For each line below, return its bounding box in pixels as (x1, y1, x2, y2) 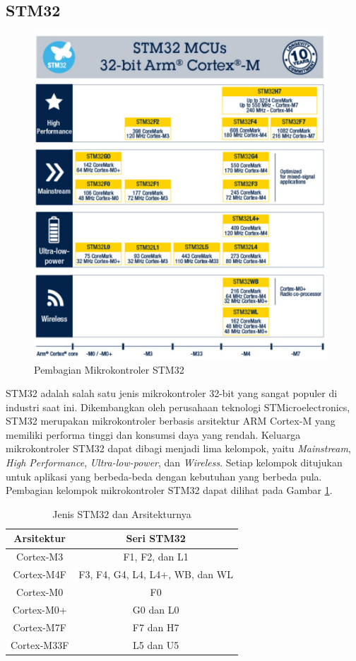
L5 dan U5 (133, 637, 179, 652)
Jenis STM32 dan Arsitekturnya (52, 506, 191, 521)
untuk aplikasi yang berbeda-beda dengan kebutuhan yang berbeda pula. (6, 469, 322, 483)
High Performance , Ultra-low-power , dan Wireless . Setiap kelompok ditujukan (6, 455, 343, 470)
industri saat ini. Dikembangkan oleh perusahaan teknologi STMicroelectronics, (6, 399, 350, 414)
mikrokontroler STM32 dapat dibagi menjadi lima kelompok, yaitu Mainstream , (6, 441, 351, 456)
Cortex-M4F (13, 567, 66, 582)
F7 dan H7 (132, 619, 179, 634)
